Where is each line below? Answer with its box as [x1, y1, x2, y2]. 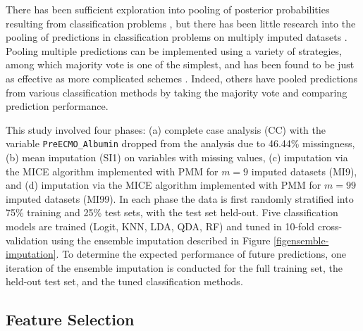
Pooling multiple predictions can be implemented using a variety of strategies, [6, 43, 343, 58]
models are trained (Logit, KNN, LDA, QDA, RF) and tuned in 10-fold [6, 218, 315, 233]
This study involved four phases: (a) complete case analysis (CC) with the [6, 122, 326, 137]
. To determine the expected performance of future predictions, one [56, 246, 346, 261]
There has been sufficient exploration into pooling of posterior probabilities [6, 2, 330, 16]
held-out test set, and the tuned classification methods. [6, 274, 243, 289]
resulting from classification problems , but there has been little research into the [6, 15, 356, 30]
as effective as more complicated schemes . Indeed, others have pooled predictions [6, 70, 358, 85]
